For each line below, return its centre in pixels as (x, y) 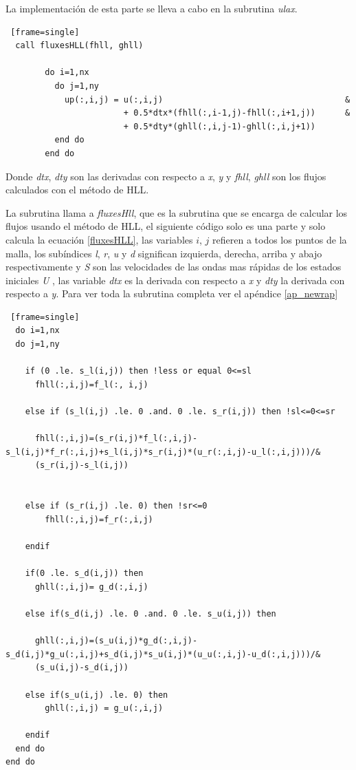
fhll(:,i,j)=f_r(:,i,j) (99, 519)
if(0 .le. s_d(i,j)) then (84, 574)
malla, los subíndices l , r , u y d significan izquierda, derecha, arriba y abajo (164, 253)
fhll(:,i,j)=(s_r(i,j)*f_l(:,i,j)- (116, 439)
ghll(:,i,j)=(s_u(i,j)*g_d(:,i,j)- (116, 641)
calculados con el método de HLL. (77, 190)
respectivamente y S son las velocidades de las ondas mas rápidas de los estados (174, 267)
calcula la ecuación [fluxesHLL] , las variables (99, 239)
